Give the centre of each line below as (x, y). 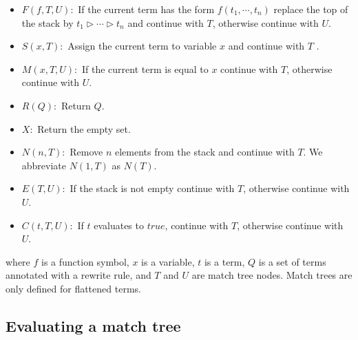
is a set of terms (292, 261)
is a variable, (168, 261)
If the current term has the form (146, 9)
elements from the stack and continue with (204, 152)
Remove (86, 152)
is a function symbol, (85, 261)
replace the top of (311, 9)
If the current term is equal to (145, 68)
